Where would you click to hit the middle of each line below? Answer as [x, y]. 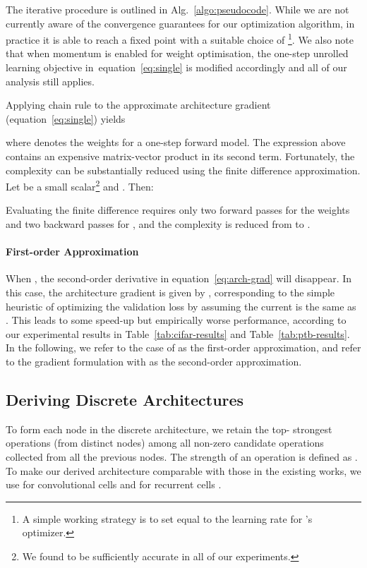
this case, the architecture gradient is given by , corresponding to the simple [170, 292]
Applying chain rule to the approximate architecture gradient [138, 105]
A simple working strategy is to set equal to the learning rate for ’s [167, 518]
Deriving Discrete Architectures [125, 399]
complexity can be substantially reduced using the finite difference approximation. [183, 170]
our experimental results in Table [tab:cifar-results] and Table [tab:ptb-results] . [178, 333]
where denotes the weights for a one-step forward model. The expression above [176, 142]
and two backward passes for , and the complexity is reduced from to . [158, 224]
